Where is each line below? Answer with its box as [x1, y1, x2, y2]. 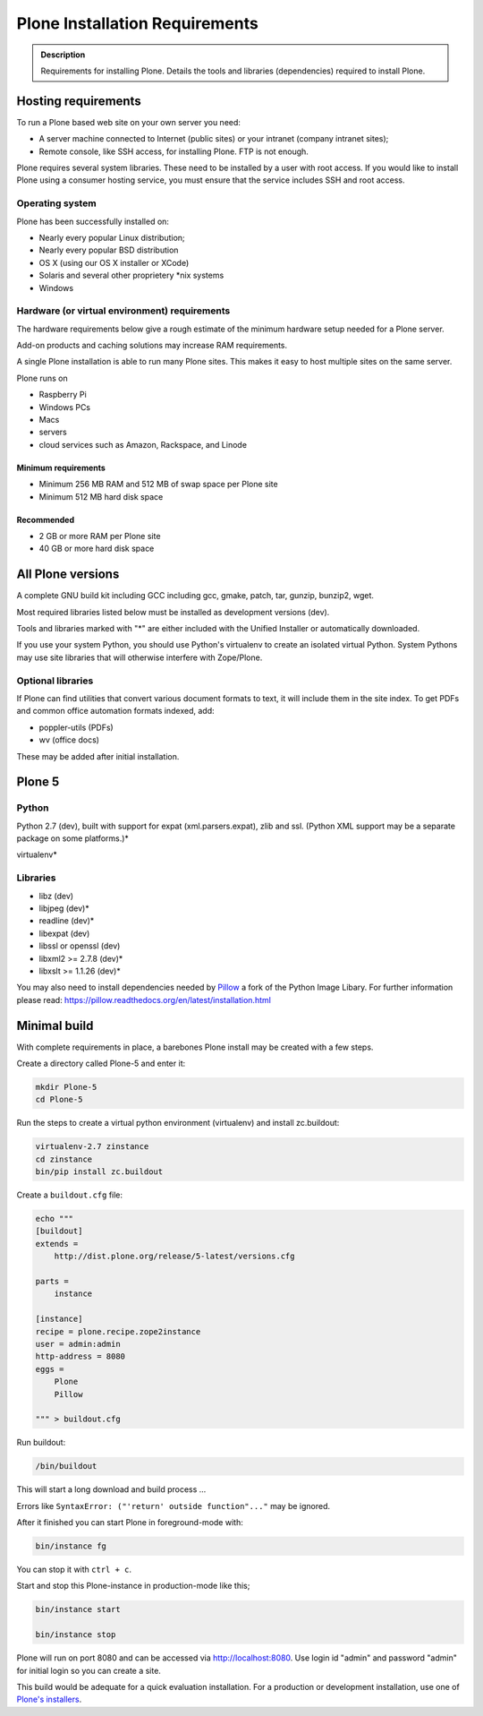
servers [38, 426, 67, 438]
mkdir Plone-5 [35, 1082, 97, 1092]
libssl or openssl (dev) [38, 940, 121, 951]
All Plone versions [16, 567, 120, 582]
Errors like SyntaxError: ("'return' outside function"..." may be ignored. [16, 1500, 331, 1511]
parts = [35, 1276, 69, 1287]
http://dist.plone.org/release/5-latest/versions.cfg [54, 1251, 295, 1262]
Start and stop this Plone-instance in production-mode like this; [16, 1581, 250, 1592]
